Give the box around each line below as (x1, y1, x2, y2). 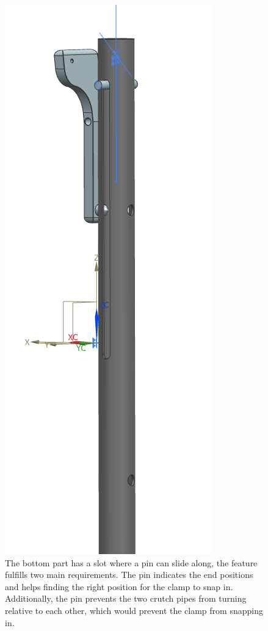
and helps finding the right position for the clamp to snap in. (5, 580, 233, 593)
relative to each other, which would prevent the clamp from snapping (5, 604, 263, 616)
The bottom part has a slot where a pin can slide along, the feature (5, 556, 258, 569)
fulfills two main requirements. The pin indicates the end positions (5, 568, 253, 581)
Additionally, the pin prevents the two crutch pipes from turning (5, 592, 247, 605)
